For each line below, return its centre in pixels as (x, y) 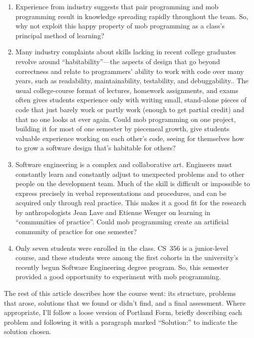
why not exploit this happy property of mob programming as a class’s (120, 26)
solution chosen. (28, 331)
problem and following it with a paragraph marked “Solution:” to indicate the (121, 322)
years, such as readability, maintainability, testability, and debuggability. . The (132, 81)
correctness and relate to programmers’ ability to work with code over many (130, 71)
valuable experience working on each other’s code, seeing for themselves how (130, 138)
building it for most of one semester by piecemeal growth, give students (122, 129)
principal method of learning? (60, 35)
